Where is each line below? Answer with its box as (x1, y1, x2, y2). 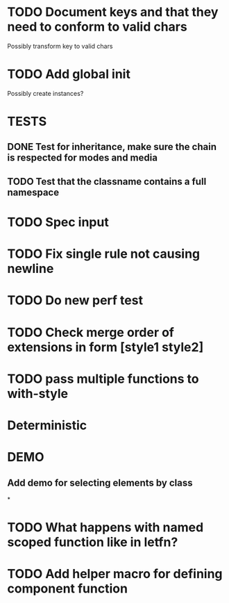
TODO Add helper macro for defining (7, 566, 223, 582)
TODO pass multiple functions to (7, 371, 199, 386)
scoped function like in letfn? (7, 534, 178, 550)
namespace (7, 186, 60, 198)
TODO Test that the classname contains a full (7, 175, 207, 188)
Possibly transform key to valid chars (7, 42, 113, 50)
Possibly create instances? (7, 89, 84, 97)
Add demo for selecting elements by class (7, 477, 193, 488)
